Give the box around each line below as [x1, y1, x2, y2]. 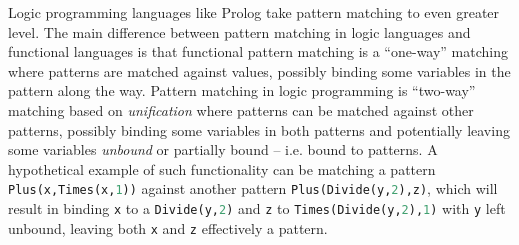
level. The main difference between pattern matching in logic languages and [8, 21, 471, 42]
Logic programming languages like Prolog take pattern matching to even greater [8, 2, 500, 22]
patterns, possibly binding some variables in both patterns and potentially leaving [8, 119, 510, 140]
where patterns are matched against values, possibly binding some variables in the [8, 60, 511, 81]
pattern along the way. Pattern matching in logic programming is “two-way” [8, 80, 476, 101]
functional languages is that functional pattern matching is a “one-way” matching [8, 41, 509, 62]
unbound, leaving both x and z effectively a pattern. [8, 217, 328, 238]
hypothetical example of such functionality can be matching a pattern [8, 158, 436, 179]
